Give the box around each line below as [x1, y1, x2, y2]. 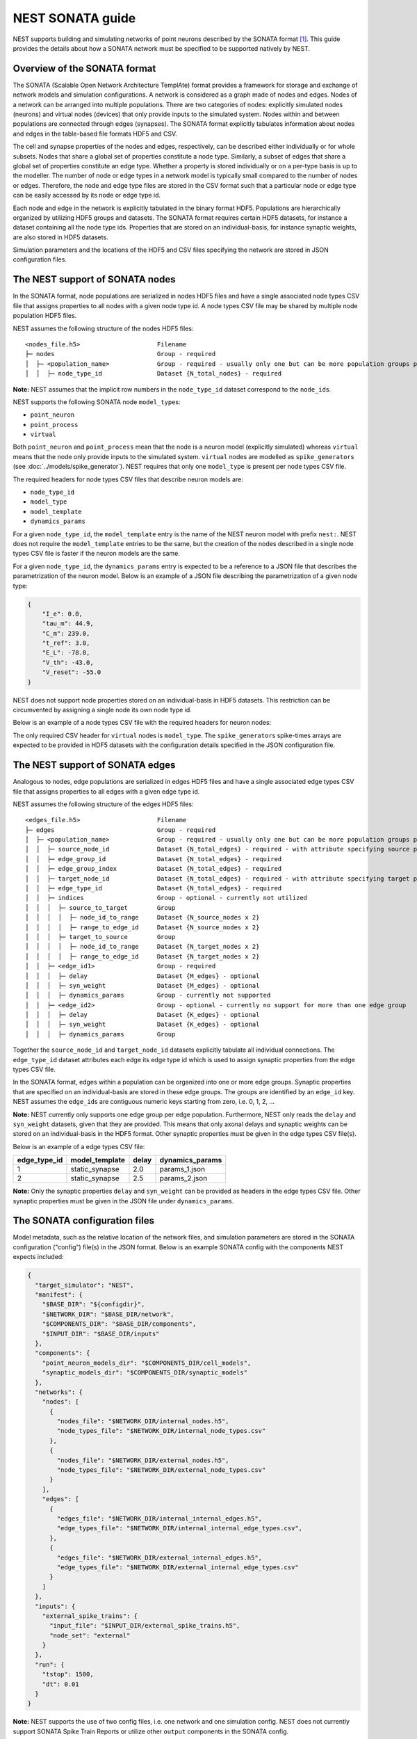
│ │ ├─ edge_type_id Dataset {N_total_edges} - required [25, 884, 282, 892]
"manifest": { [35, 1291, 83, 1299]
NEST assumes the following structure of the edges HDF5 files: [13, 800, 194, 808]
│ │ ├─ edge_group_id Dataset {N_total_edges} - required [25, 855, 282, 863]
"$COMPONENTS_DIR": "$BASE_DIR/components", [42, 1320, 197, 1328]
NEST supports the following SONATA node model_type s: [13, 397, 181, 406]
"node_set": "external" [49, 1631, 131, 1640]
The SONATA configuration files [13, 1215, 154, 1227]
